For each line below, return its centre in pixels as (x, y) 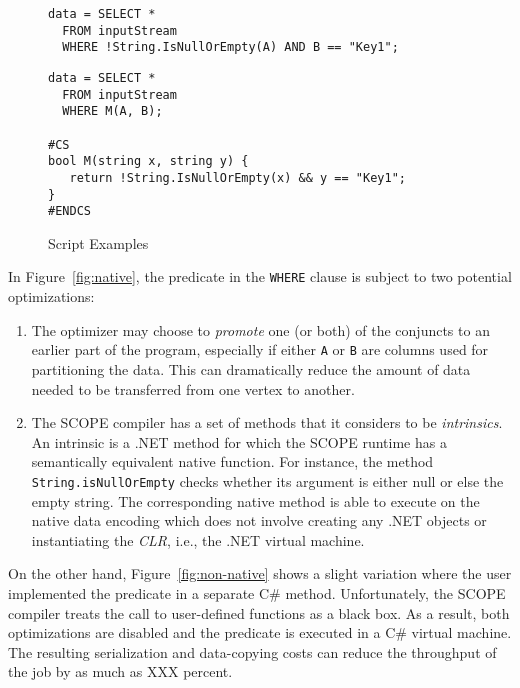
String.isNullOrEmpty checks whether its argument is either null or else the (267, 480)
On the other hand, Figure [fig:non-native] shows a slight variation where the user (260, 573)
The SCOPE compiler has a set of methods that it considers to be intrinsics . (267, 422)
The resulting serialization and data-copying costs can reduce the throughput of (252, 651)
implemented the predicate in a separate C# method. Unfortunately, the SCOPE (257, 592)
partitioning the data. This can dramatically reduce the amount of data (251, 368)
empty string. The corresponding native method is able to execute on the (255, 500)
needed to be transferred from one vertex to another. (193, 388)
